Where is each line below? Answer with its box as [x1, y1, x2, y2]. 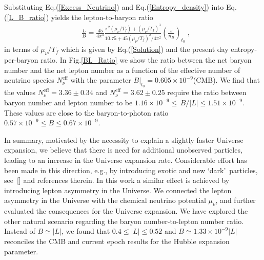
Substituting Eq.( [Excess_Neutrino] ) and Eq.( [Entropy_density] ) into [4, 2, 224, 12]
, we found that [62, 226, 110, 236]
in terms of [4, 44, 38, 54]
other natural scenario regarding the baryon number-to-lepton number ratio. [4, 215, 244, 226]
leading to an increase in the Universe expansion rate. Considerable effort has [4, 155, 247, 165]
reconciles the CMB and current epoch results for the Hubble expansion [4, 236, 230, 246]
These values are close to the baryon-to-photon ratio [4, 107, 169, 118]
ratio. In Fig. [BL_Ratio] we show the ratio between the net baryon [40, 54, 252, 65]
